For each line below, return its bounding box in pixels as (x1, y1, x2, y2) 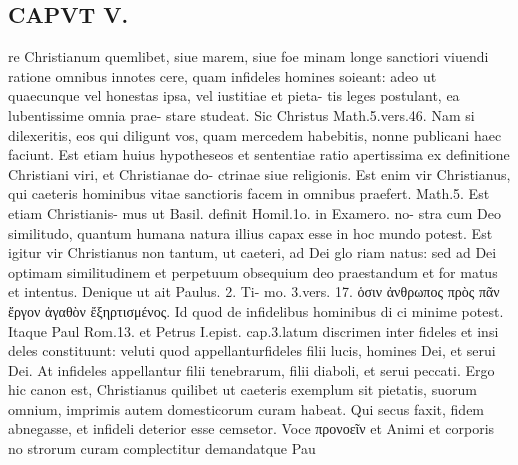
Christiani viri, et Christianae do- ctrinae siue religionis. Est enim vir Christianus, (8, 163, 511, 184)
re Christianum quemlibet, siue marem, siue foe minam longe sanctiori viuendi (8, 46, 489, 67)
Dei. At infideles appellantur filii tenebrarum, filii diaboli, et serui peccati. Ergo (8, 359, 495, 380)
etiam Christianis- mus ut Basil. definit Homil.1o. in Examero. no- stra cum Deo (8, 202, 502, 223)
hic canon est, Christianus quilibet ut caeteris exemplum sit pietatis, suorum (8, 379, 477, 400)
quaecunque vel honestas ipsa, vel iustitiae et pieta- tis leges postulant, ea (8, 85, 460, 106)
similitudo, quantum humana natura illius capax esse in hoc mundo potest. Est (8, 222, 493, 243)
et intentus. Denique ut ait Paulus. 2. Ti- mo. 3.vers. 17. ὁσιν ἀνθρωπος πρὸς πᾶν (8, 281, 500, 302)
